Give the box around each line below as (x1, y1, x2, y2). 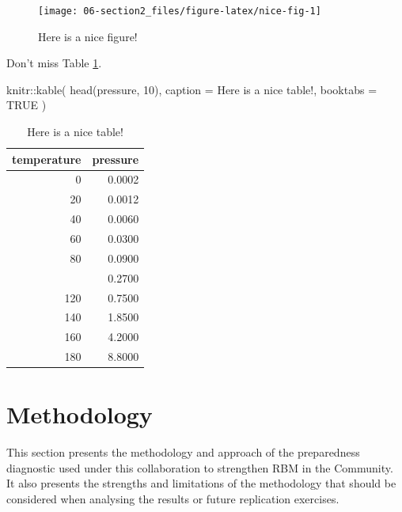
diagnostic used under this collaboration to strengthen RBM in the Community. (6, 459, 393, 476)
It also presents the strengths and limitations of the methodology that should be (6, 475, 396, 491)
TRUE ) (6, 97, 47, 113)
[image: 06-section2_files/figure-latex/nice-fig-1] (38, 6, 321, 17)
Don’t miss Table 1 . (6, 55, 102, 71)
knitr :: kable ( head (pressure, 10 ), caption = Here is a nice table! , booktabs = (6, 81, 377, 97)
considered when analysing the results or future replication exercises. (6, 491, 339, 507)
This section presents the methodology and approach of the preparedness (6, 444, 360, 461)
